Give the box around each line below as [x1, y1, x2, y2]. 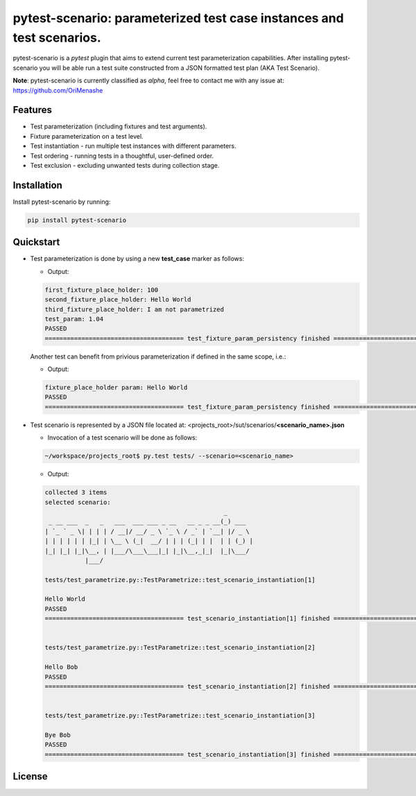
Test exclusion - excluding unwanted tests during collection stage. [30, 161, 220, 169]
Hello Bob [44, 663, 78, 671]
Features [12, 104, 52, 116]
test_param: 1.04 [44, 315, 104, 322]
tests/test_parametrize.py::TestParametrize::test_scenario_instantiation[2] [44, 643, 315, 652]
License [12, 770, 48, 783]
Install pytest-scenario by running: [12, 198, 111, 206]
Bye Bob [44, 731, 71, 738]
